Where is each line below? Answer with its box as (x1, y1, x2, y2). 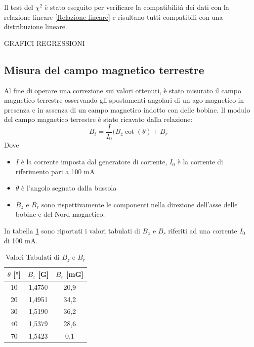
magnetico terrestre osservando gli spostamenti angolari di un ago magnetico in (4, 95, 244, 105)
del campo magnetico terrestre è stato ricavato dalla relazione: (4, 114, 193, 124)
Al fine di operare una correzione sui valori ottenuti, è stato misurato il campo (4, 85, 241, 95)
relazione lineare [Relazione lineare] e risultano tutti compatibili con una (4, 11, 223, 22)
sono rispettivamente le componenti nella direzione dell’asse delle (41, 199, 238, 209)
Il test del (4, 2, 33, 12)
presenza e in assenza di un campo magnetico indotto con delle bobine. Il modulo (4, 104, 251, 115)
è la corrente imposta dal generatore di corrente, (21, 156, 168, 167)
